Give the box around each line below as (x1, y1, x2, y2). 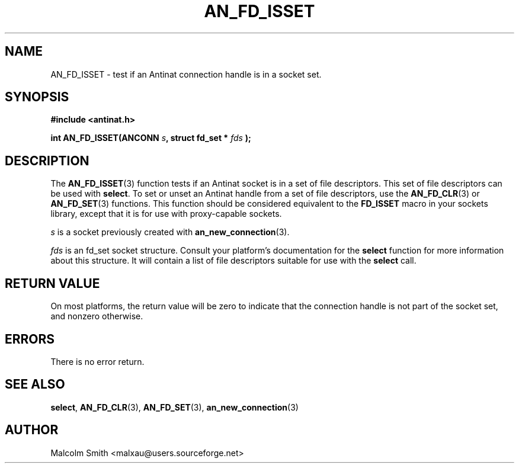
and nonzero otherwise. (50, 311, 143, 322)
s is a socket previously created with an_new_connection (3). (50, 227, 290, 238)
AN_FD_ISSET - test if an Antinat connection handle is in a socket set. (50, 69, 322, 79)
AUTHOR (5, 422, 59, 438)
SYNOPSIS (5, 89, 69, 105)
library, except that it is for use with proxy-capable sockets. (50, 209, 282, 219)
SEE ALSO (5, 377, 65, 392)
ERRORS (5, 331, 55, 347)
